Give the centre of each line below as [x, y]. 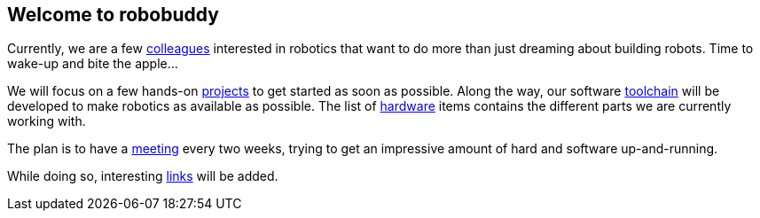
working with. [47, 121]
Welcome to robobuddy [113, 15]
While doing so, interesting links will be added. [143, 176]
